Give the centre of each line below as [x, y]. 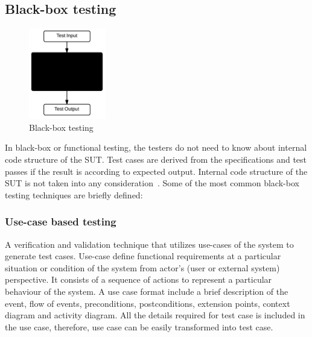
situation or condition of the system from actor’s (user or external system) [142, 267]
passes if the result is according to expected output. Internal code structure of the [156, 171]
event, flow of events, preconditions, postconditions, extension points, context [148, 303]
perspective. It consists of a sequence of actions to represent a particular [138, 279]
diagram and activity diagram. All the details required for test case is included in [155, 315]
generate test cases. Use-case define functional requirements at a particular [143, 256]
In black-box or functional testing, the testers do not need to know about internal [156, 147]
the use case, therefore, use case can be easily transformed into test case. [139, 326]
